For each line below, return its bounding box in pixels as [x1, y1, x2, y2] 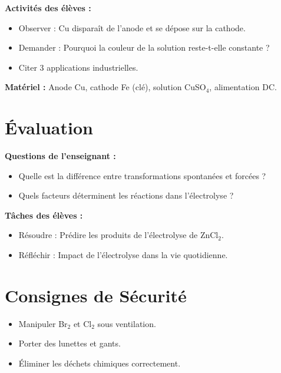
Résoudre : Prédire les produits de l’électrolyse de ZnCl [18, 229, 219, 241]
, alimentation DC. [209, 81, 277, 93]
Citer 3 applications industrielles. [18, 61, 138, 73]
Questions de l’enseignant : [5, 150, 116, 162]
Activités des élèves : [5, 2, 91, 14]
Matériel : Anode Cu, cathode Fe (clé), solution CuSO [5, 81, 206, 93]
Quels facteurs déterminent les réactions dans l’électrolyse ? [18, 189, 234, 202]
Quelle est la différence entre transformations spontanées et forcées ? [18, 169, 266, 181]
